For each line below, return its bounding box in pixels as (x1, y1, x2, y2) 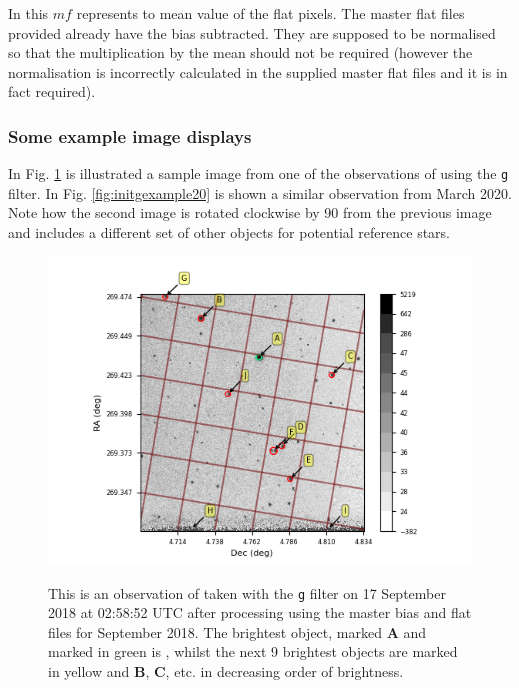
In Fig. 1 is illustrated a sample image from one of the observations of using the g (8, 163, 509, 184)
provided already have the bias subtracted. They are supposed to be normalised (8, 22, 496, 43)
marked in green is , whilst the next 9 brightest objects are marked (48, 641, 458, 662)
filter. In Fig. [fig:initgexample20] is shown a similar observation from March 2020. (8, 182, 512, 203)
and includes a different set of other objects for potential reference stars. (8, 222, 450, 243)
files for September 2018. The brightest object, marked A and (48, 621, 427, 642)
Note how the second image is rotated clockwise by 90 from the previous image (8, 202, 492, 223)
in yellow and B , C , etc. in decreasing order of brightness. (48, 661, 404, 682)
